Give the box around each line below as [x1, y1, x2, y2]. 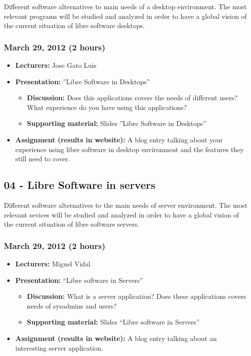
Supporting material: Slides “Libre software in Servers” [27, 317, 200, 327]
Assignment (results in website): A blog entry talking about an [15, 333, 217, 343]
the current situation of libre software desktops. [4, 20, 145, 31]
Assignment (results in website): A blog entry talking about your [15, 134, 223, 144]
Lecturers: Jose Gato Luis [15, 60, 96, 70]
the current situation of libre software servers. [4, 219, 140, 229]
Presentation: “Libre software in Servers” [15, 275, 143, 285]
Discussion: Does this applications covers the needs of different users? [27, 93, 238, 103]
